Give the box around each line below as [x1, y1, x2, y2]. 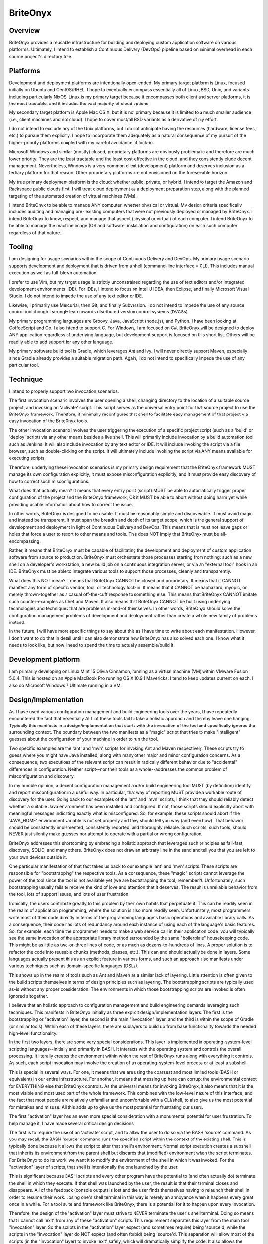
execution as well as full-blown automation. [9, 270, 98, 276]
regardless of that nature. [9, 229, 62, 236]
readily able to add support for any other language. [9, 339, 114, 345]
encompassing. [9, 538, 41, 544]
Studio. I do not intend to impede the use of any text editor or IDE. [9, 293, 143, 299]
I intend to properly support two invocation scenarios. [9, 388, 119, 394]
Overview [9, 26, 40, 35]
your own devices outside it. [9, 854, 67, 860]
